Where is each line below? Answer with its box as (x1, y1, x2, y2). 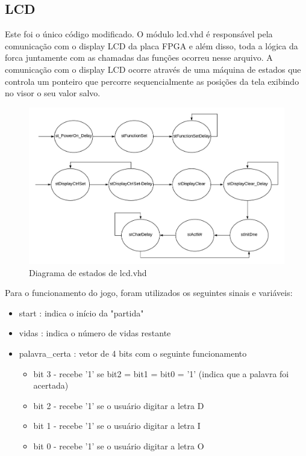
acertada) (33, 379, 69, 392)
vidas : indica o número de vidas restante (19, 327, 171, 339)
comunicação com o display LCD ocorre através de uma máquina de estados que (5, 63, 301, 75)
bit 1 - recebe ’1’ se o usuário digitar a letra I (33, 419, 201, 432)
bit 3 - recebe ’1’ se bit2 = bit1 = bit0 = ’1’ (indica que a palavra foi (33, 367, 289, 380)
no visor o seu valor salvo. (5, 87, 101, 99)
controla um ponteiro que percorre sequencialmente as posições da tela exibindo (5, 75, 299, 87)
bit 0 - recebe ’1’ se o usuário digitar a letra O (33, 439, 204, 452)
